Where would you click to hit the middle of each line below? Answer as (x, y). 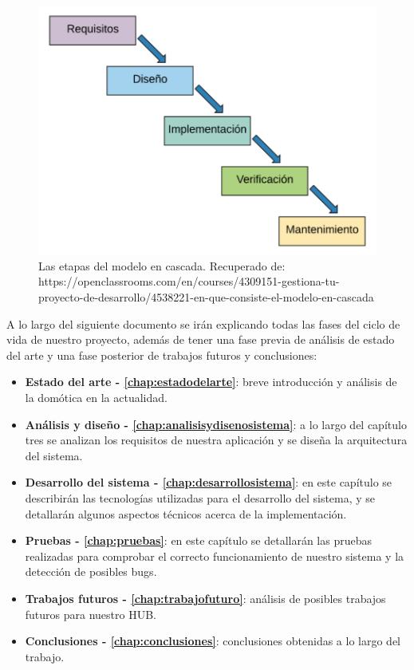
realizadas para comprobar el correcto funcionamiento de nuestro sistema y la (215, 556)
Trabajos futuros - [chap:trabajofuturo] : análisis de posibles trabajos (205, 598)
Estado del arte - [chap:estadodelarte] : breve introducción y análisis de (211, 382)
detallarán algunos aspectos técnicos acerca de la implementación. (186, 513)
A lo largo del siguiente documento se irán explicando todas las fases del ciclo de (203, 323)
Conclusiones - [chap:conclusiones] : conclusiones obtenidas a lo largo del (213, 641)
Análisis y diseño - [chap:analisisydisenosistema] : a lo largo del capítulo (216, 424)
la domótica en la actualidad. (96, 398)
